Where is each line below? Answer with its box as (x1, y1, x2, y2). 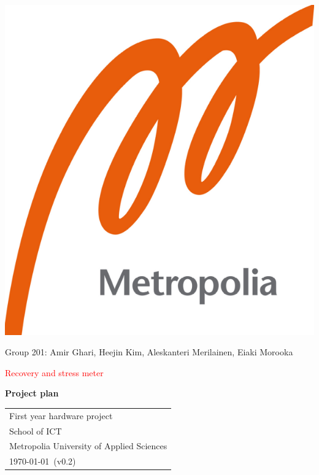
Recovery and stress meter (5, 366, 104, 379)
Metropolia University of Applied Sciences (9, 439, 167, 452)
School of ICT (9, 424, 62, 437)
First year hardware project (9, 409, 113, 422)
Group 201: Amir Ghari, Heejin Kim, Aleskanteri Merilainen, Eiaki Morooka (5, 346, 293, 358)
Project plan (5, 387, 59, 400)
